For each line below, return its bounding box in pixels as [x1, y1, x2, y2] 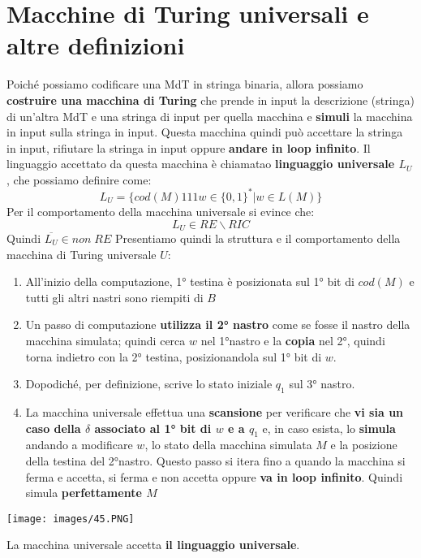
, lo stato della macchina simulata [144, 436, 312, 453]
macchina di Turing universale [6, 245, 157, 262]
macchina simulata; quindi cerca [25, 331, 186, 348]
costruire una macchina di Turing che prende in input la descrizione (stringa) [6, 91, 415, 108]
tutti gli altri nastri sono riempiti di [25, 288, 204, 305]
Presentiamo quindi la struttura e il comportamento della [114, 230, 401, 247]
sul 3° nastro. [289, 375, 355, 392]
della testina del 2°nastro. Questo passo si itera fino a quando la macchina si [25, 452, 406, 469]
